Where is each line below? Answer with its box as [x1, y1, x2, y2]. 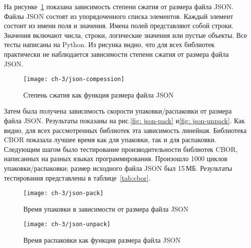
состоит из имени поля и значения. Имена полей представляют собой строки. [4, 20, 233, 31]
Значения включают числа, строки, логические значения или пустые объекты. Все [4, 30, 247, 40]
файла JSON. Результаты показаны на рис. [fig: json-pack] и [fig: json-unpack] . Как [4, 116, 245, 125]
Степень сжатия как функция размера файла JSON [23, 89, 174, 99]
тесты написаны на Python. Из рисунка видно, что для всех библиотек [4, 39, 215, 50]
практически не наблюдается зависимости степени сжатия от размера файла [4, 49, 229, 59]
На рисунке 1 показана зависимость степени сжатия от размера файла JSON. [4, 1, 234, 11]
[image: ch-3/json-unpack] [23, 221, 110, 228]
